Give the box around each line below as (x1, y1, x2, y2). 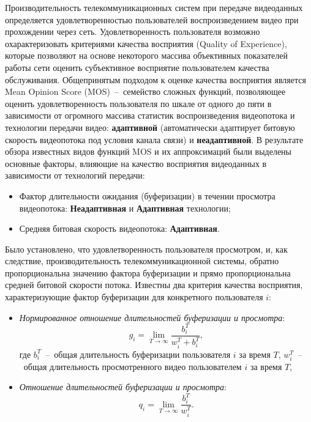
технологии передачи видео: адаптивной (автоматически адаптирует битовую (5, 120, 295, 133)
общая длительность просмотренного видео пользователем (23, 360, 242, 372)
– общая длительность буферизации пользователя (45, 347, 231, 360)
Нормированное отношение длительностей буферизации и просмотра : (19, 311, 285, 324)
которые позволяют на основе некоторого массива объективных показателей (5, 49, 288, 62)
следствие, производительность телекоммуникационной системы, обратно (5, 254, 279, 267)
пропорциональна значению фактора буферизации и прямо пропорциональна (5, 266, 291, 279)
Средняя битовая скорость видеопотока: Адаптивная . (19, 222, 220, 235)
